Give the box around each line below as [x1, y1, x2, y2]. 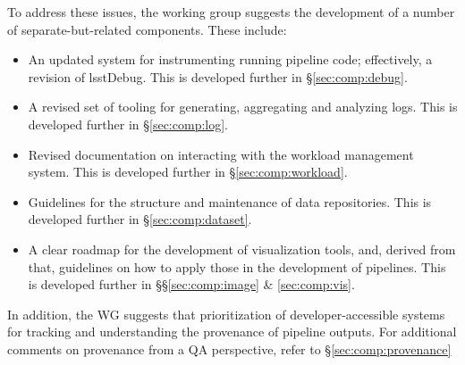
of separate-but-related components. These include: [7, 20, 287, 38]
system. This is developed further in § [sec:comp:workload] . [28, 162, 348, 181]
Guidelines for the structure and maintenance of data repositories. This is [28, 192, 432, 211]
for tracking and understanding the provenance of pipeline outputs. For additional [7, 322, 457, 341]
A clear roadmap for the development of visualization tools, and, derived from [28, 239, 456, 258]
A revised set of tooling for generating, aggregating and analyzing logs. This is [28, 97, 458, 116]
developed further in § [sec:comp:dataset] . [28, 210, 252, 228]
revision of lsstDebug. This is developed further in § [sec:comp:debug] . [28, 67, 408, 86]
